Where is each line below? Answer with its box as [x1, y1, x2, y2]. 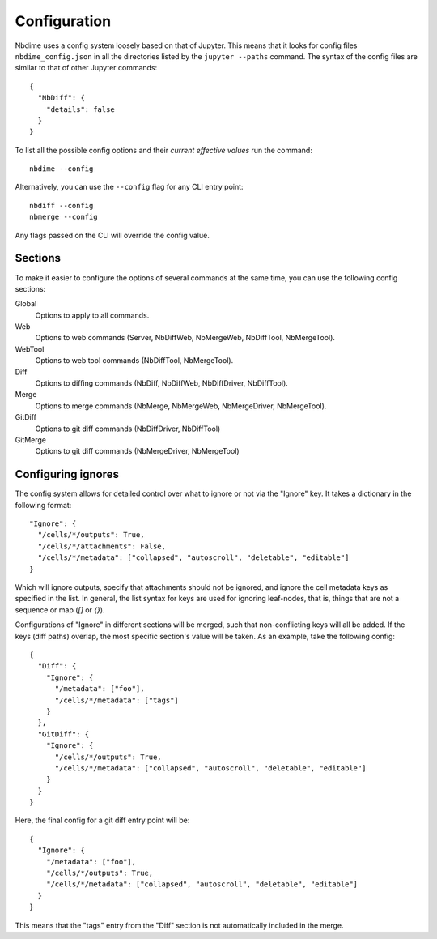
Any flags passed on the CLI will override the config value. [15, 230, 210, 240]
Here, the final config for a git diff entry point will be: [15, 815, 190, 826]
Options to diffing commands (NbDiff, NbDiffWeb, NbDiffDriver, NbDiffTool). [35, 378, 289, 388]
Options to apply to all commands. [35, 310, 150, 320]
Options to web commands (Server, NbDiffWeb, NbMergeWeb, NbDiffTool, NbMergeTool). [35, 333, 336, 343]
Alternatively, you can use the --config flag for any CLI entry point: [15, 182, 244, 192]
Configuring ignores [15, 467, 119, 481]
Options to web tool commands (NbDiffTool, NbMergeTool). [35, 356, 234, 365]
